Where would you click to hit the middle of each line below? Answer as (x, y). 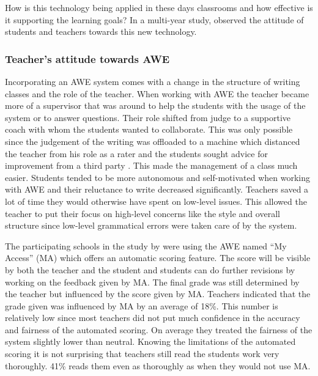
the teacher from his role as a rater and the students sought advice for (136, 153)
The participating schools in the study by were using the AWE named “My (146, 245)
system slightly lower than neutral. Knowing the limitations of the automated (150, 341)
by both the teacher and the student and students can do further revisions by (150, 269)
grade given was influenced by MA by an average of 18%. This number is (142, 305)
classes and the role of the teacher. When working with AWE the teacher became (157, 93)
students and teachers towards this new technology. (101, 31)
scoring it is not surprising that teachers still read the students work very (142, 354)
